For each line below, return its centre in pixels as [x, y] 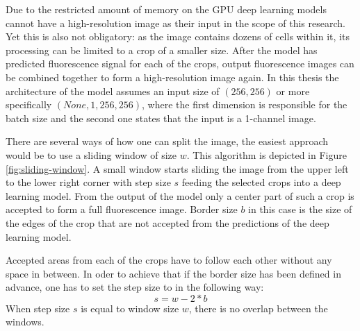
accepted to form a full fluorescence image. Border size [122, 209]
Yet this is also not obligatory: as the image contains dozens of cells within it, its [178, 36]
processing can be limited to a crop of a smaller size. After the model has [162, 50]
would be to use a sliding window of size [91, 154]
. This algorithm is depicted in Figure [267, 154]
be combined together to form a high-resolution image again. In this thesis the [172, 77]
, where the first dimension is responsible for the [245, 104]
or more [293, 91]
